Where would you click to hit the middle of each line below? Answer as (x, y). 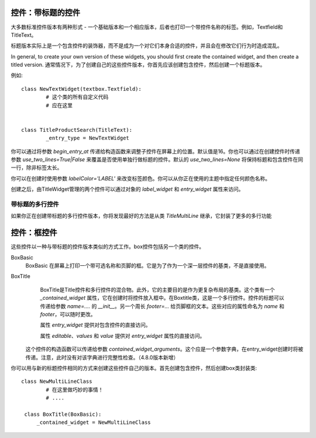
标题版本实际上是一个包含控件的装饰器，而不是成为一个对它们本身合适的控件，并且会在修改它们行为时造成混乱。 (147, 46)
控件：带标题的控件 (45, 13)
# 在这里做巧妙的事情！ (75, 390)
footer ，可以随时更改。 (68, 314)
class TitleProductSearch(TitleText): (77, 130)
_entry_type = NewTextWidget (88, 138)
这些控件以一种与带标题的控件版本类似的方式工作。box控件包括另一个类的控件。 (108, 247)
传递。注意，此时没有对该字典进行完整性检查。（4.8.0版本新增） (102, 357)
